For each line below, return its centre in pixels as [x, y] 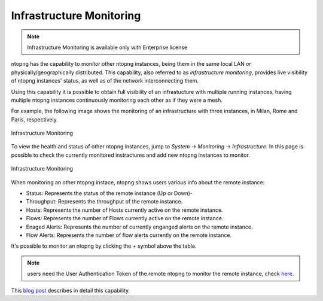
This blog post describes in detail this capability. [71, 290]
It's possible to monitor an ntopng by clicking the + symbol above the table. [104, 246]
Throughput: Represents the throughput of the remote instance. [104, 202]
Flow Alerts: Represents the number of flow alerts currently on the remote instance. [129, 235]
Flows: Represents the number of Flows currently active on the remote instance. [125, 218]
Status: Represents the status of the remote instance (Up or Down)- [109, 193]
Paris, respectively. [34, 119]
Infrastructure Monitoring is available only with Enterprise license [107, 47]
